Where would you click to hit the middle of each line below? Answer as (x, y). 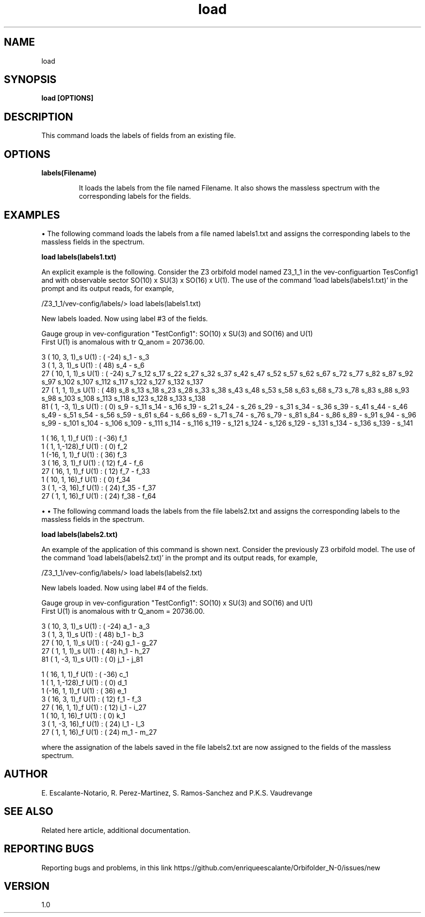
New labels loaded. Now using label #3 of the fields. (125, 318)
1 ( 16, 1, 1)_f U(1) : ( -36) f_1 (84, 438)
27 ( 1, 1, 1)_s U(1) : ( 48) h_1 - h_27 (96, 651)
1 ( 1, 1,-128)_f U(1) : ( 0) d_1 (84, 682)
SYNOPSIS (30, 80)
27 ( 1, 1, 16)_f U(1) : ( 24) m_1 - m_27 (99, 732)
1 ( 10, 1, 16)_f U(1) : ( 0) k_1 (83, 715)
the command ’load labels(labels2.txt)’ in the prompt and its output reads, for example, (180, 557)
